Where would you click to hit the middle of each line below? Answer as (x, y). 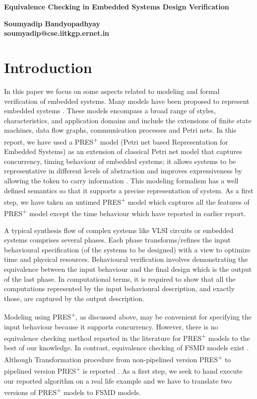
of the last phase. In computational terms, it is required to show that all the (120, 279)
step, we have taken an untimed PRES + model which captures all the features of (127, 201)
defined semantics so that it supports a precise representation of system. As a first (129, 190)
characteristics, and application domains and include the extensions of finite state (128, 120)
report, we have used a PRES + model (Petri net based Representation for (116, 141)
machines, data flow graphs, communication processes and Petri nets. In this (120, 130)
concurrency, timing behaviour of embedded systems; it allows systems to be (120, 161)
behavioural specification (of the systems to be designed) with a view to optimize (127, 249)
